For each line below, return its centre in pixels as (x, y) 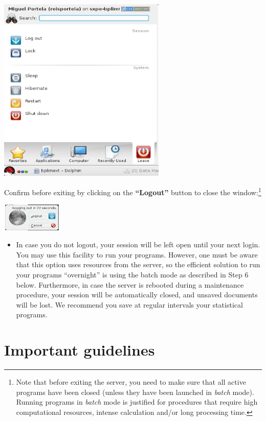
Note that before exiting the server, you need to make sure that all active (131, 382)
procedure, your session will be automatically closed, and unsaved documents (137, 295)
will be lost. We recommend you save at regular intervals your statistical (129, 304)
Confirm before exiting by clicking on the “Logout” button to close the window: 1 (133, 191)
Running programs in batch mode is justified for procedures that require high (137, 402)
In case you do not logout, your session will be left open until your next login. (138, 244)
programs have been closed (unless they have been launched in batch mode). (135, 392)
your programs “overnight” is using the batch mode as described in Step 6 (132, 274)
